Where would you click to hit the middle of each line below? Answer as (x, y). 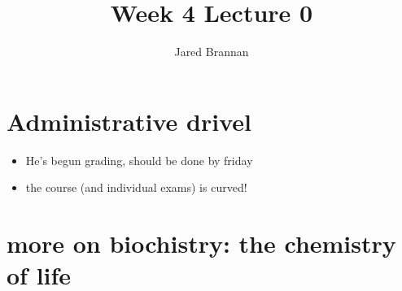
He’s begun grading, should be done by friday (139, 160)
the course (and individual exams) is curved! (136, 187)
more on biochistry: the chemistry (201, 243)
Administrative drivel (129, 121)
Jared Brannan (212, 52)
